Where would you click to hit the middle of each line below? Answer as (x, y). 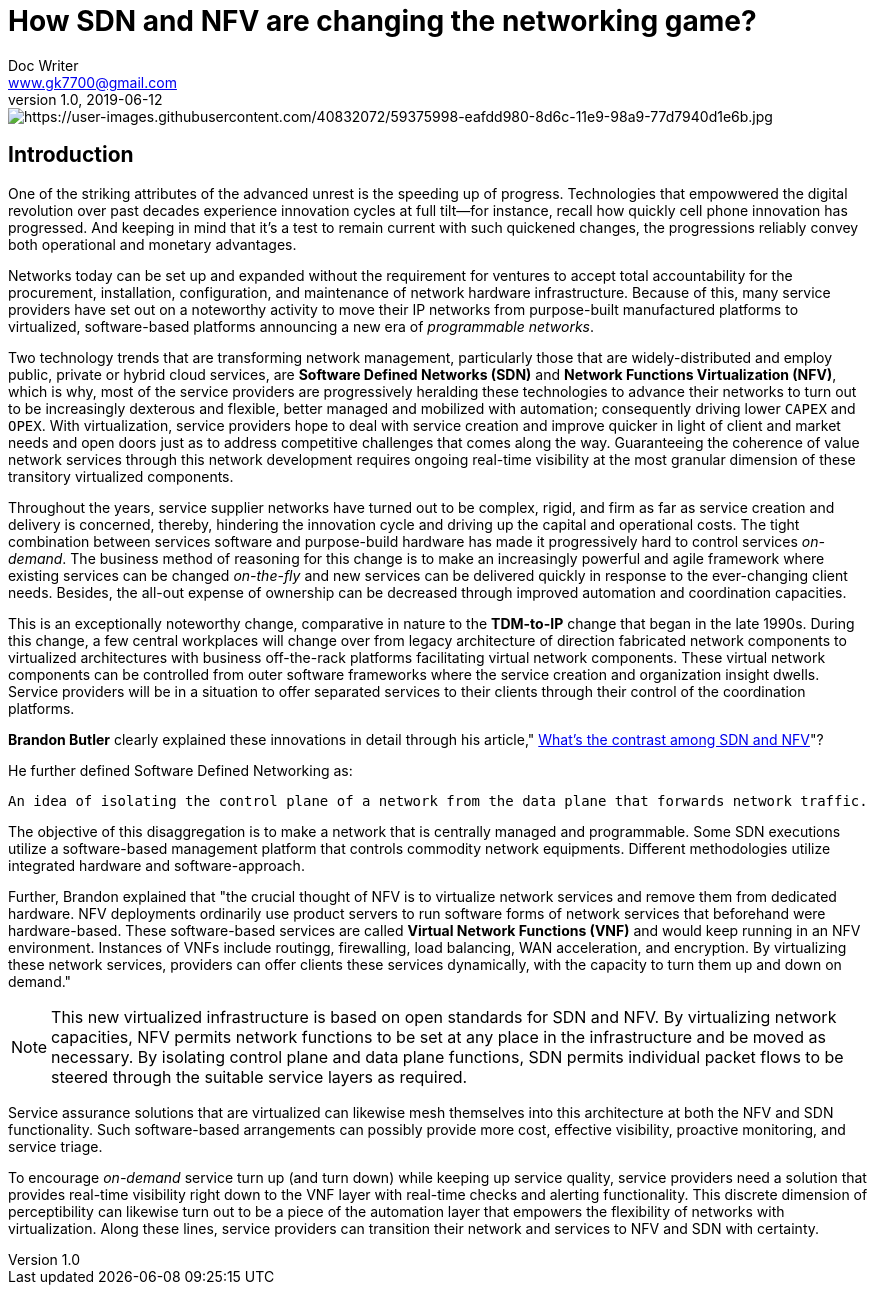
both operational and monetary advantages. (152, 244)
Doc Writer (43, 65)
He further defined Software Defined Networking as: (180, 770)
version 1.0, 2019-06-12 (85, 99)
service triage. (55, 1146)
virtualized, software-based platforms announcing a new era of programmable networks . (301, 326)
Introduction (71, 155)
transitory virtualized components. (121, 476)
